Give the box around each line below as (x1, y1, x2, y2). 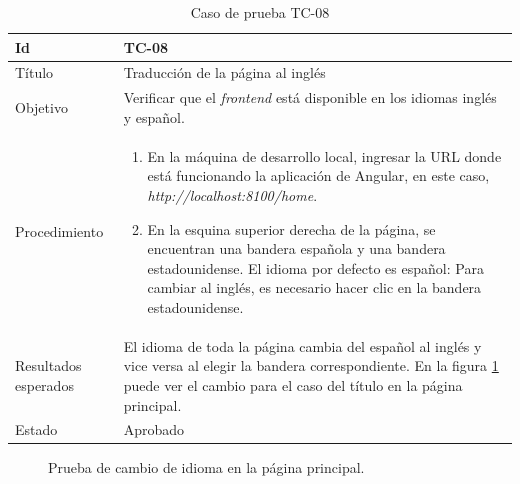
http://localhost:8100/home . (147, 184, 318, 205)
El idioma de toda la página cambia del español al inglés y (123, 335, 482, 356)
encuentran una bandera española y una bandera (147, 238, 446, 259)
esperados (15, 374, 74, 395)
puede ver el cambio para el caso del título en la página (123, 374, 463, 395)
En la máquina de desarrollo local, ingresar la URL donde (147, 145, 502, 166)
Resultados (15, 355, 82, 376)
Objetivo (15, 97, 68, 118)
